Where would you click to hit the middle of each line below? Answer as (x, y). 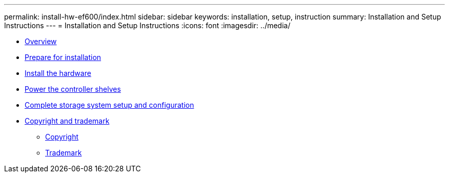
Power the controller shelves (73, 89)
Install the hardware (58, 73)
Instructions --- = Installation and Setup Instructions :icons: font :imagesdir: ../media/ (147, 25)
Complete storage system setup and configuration (109, 105)
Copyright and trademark (67, 121)
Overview (41, 41)
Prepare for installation (63, 57)
